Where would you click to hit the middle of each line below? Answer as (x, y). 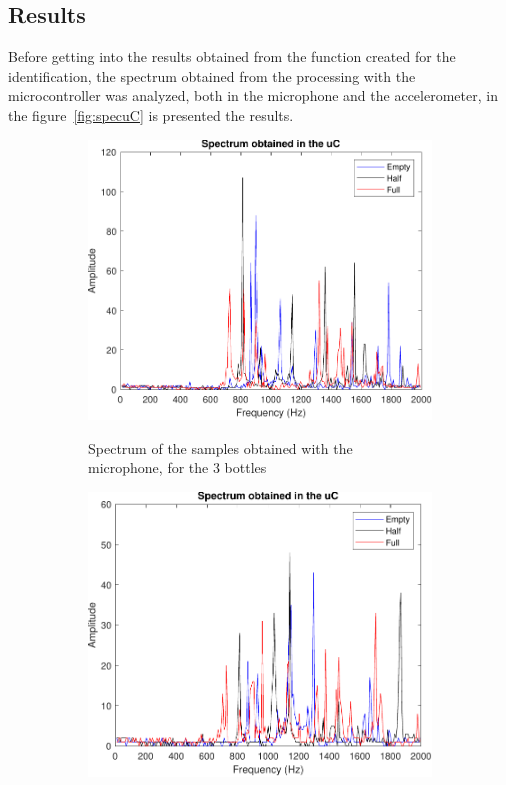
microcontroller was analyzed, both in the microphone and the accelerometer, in (253, 95)
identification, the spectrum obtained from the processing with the (212, 75)
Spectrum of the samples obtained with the (220, 447)
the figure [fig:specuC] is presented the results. (151, 114)
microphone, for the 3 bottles (177, 467)
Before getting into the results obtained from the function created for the (232, 56)
